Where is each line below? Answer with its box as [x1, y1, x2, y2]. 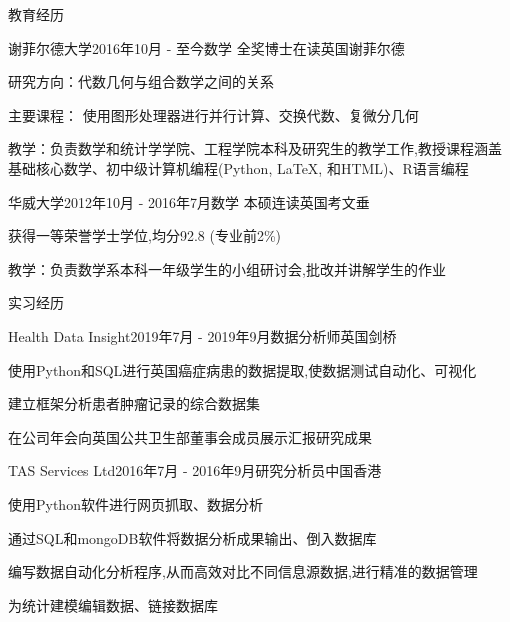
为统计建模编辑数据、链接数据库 [8, 594, 218, 615]
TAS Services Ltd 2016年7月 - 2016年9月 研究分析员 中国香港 [8, 460, 382, 481]
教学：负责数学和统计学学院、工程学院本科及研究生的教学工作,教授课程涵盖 [8, 138, 502, 159]
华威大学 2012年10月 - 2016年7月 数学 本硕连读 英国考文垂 [8, 191, 370, 212]
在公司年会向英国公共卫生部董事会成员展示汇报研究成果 [8, 426, 372, 447]
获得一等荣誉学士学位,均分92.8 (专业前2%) [8, 225, 281, 246]
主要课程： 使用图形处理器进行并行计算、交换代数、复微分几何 [8, 104, 419, 125]
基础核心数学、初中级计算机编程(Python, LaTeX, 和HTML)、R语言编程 [8, 157, 469, 178]
